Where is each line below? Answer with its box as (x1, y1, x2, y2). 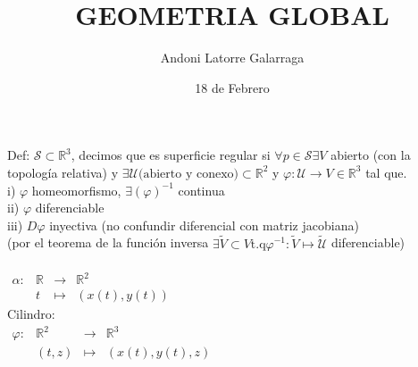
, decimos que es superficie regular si (71, 146, 271, 164)
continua (178, 180, 225, 199)
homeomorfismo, (31, 180, 121, 199)
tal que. (365, 163, 407, 181)
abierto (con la (330, 146, 411, 164)
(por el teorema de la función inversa (7, 233, 209, 252)
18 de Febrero (195, 78, 270, 96)
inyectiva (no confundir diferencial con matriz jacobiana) (49, 215, 359, 234)
